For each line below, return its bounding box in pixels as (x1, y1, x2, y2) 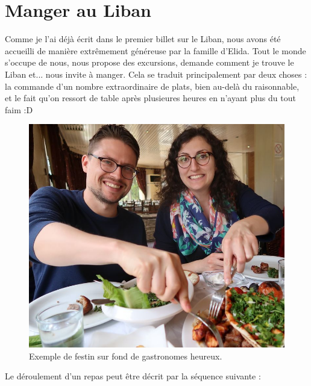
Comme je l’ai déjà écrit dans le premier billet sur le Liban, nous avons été (5, 33, 281, 45)
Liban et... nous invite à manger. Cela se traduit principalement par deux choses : (5, 67, 307, 80)
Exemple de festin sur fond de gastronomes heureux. (29, 349, 222, 362)
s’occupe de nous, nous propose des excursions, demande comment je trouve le (5, 56, 294, 69)
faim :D (5, 103, 33, 116)
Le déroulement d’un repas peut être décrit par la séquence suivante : (5, 370, 261, 382)
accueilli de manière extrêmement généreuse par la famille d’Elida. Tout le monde (5, 44, 306, 57)
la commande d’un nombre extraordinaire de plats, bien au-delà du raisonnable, (5, 79, 300, 92)
